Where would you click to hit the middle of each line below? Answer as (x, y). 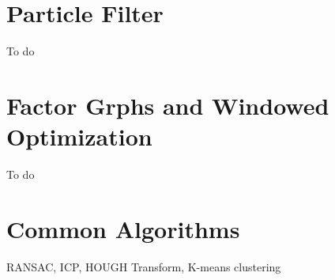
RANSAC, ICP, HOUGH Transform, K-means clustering (144, 266)
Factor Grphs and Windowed (168, 105)
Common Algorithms (123, 228)
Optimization (79, 136)
